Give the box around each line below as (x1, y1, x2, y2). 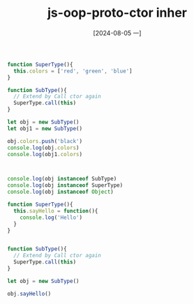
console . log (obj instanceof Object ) (7, 188, 114, 196)
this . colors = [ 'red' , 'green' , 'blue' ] (13, 68, 133, 75)
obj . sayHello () (7, 290, 52, 297)
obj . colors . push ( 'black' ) (7, 137, 82, 144)
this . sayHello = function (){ (13, 207, 98, 214)
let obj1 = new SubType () (7, 125, 82, 132)
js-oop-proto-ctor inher (47, 5, 187, 21)
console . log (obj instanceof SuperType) (7, 182, 124, 189)
